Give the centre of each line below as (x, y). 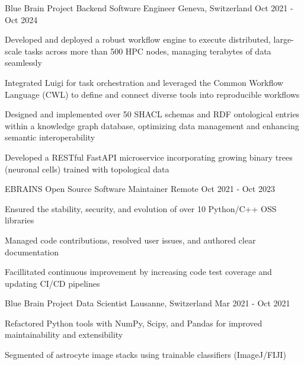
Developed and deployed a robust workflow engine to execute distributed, (138, 39)
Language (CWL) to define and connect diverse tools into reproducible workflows (152, 94)
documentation (32, 252)
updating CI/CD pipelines (52, 283)
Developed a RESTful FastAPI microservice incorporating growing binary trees (149, 157)
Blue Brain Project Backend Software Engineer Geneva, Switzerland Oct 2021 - (149, 8)
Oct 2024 (21, 19)
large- (284, 39)
